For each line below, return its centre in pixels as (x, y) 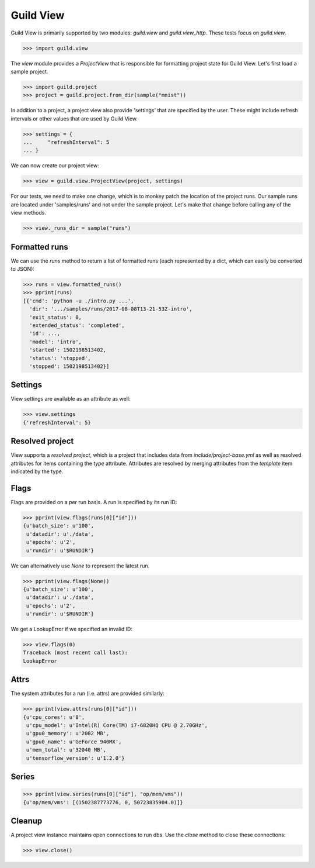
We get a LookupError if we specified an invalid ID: (71, 629)
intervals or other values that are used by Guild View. (74, 118)
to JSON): (23, 269)
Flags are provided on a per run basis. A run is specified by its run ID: (94, 502)
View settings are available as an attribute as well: (71, 399)
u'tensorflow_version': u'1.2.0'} (76, 758)
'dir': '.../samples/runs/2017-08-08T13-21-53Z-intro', (111, 309)
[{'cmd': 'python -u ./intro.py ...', (78, 301)
